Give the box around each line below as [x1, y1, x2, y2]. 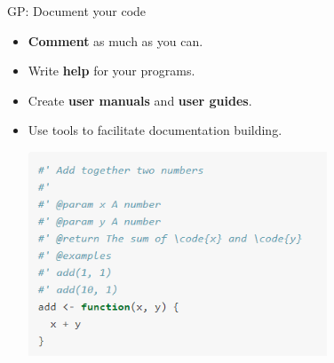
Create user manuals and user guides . [28, 91, 252, 109]
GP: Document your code [7, 2, 147, 20]
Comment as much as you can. [28, 31, 203, 50]
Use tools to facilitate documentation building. [28, 121, 282, 139]
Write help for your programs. [28, 61, 195, 80]
